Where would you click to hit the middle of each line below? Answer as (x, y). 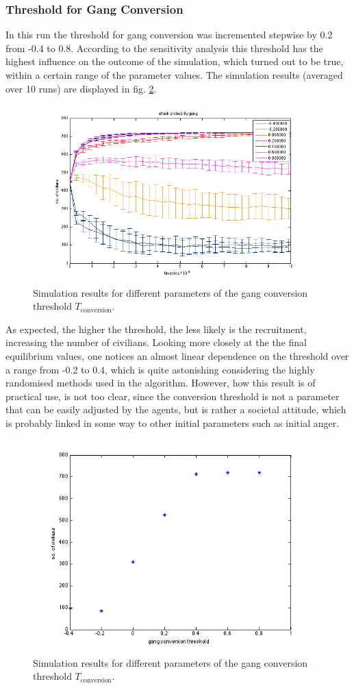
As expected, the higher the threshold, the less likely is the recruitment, (156, 329)
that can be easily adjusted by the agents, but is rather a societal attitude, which (176, 409)
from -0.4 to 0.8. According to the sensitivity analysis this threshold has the (164, 48)
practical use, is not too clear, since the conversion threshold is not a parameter (173, 396)
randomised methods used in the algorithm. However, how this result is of (161, 383)
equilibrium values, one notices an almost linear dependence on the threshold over (177, 355)
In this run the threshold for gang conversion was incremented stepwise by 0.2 (169, 35)
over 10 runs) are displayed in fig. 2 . (81, 88)
